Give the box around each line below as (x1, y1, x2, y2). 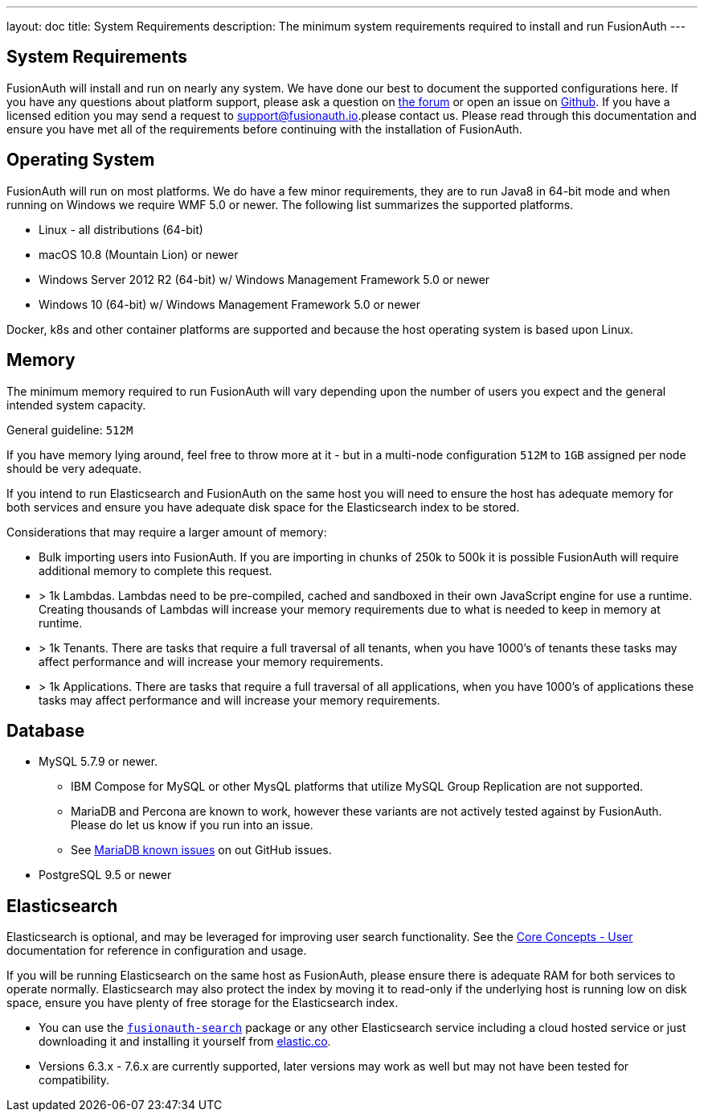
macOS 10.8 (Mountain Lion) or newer (39, 247, 239, 261)
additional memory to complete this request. (39, 563, 272, 577)
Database (6, 720, 85, 741)
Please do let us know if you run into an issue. (71, 818, 313, 832)
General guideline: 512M (6, 422, 133, 437)
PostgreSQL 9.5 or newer (39, 868, 172, 882)
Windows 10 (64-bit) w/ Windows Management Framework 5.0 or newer (39, 297, 420, 311)
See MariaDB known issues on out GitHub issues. (71, 843, 332, 857)
